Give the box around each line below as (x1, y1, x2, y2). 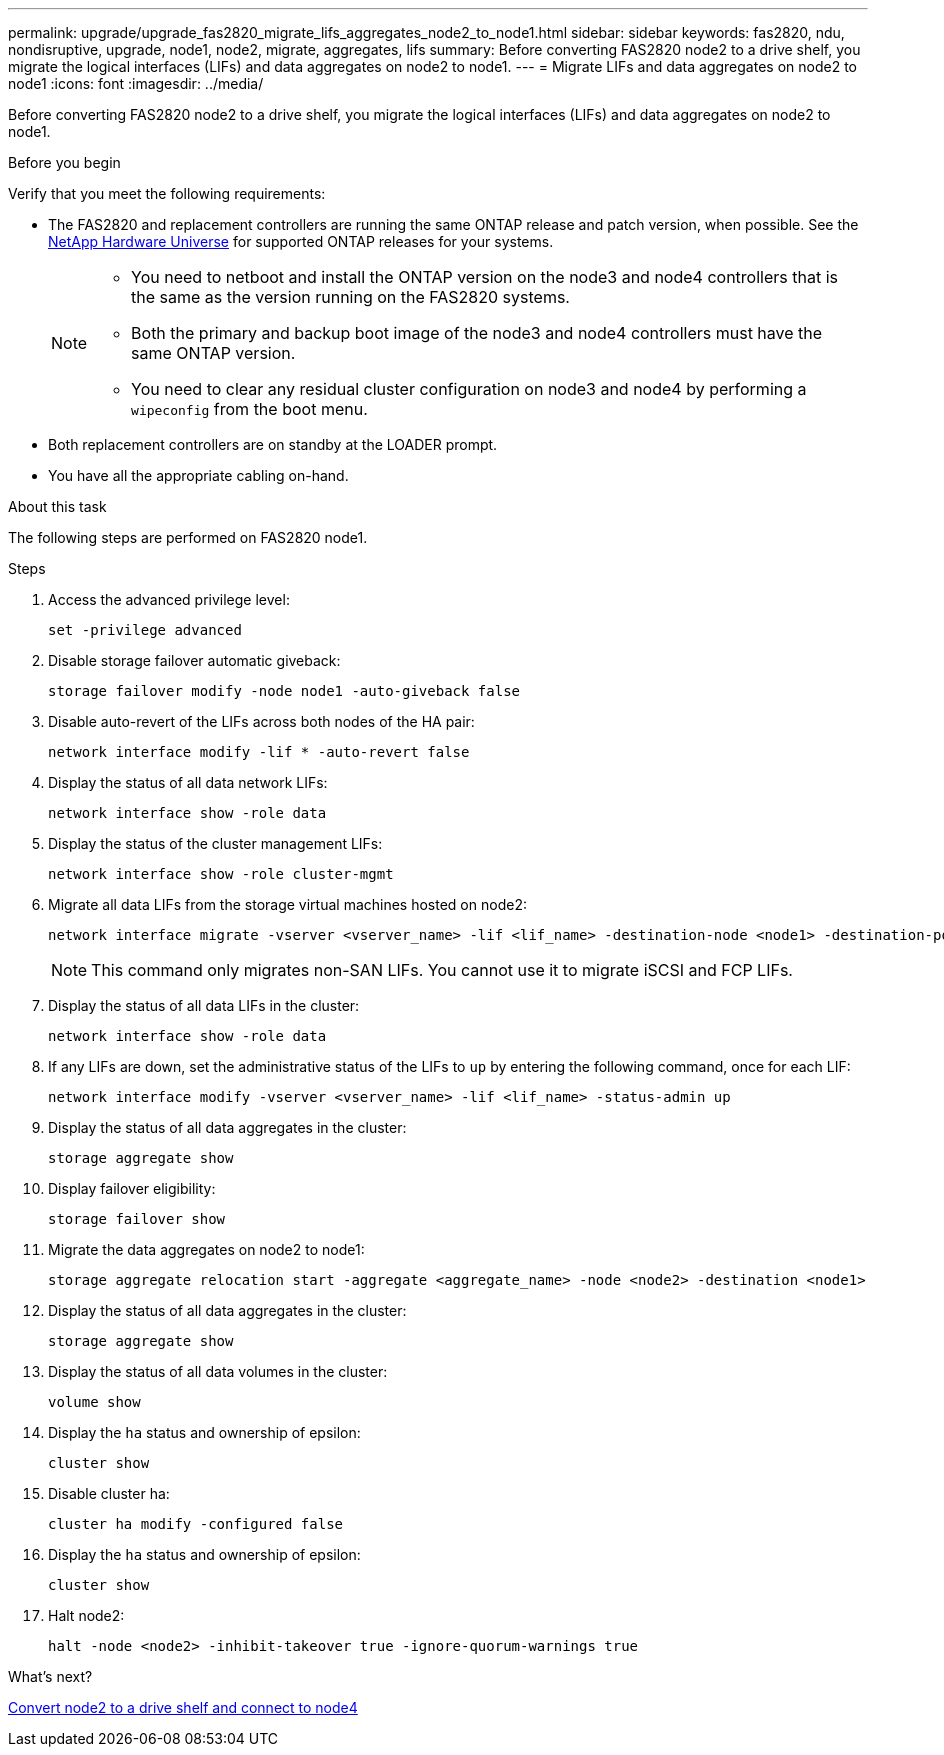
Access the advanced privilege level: (48, 591, 290, 608)
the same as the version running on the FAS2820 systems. (131, 287, 570, 307)
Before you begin (8, 154, 121, 171)
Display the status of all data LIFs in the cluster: (48, 997, 360, 1014)
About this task (8, 498, 107, 515)
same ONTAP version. (131, 343, 296, 363)
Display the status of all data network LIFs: (48, 774, 328, 791)
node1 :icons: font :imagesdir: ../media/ (8, 75, 264, 92)
